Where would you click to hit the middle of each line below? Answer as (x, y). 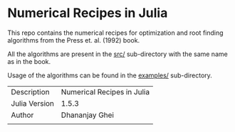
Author (22, 115)
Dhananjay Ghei (87, 115)
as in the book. (29, 61)
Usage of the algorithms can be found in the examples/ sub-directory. (110, 75)
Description (30, 92)
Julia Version (33, 103)
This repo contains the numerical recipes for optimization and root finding (115, 33)
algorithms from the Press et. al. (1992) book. (74, 40)
